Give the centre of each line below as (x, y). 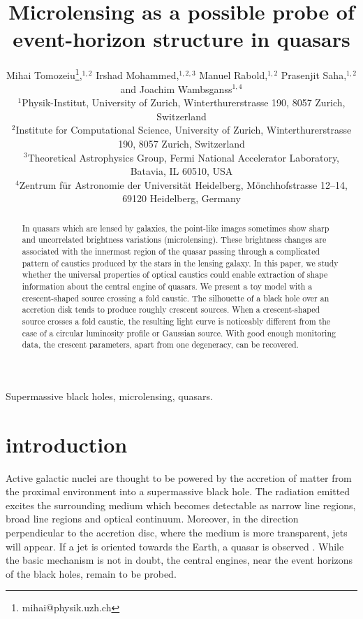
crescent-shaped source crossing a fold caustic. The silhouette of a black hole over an (176, 298)
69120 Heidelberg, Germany (181, 198)
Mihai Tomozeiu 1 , (44, 74)
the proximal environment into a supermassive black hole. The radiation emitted (178, 491)
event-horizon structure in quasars (181, 39)
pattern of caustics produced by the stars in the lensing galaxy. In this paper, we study (180, 263)
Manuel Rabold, (234, 74)
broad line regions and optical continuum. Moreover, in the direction (152, 519)
